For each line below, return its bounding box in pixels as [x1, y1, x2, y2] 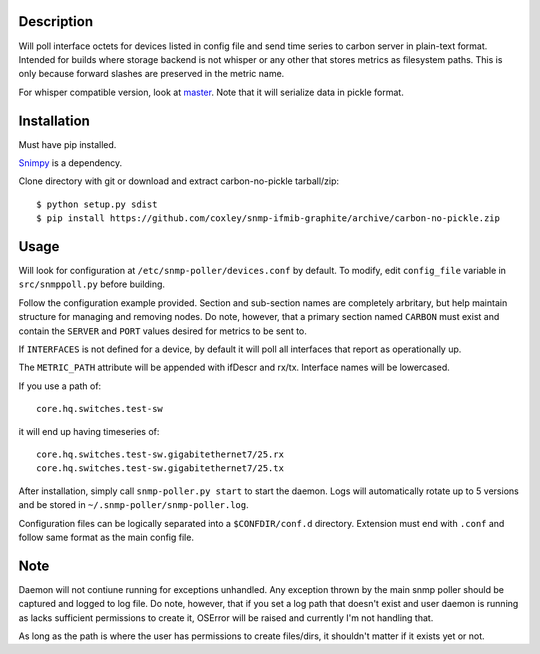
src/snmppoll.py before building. [18, 278, 165, 290]
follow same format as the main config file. [18, 531, 195, 543]
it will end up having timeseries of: [18, 425, 160, 437]
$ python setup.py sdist [36, 198, 158, 210]
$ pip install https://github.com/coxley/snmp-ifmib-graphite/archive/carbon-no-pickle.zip [36, 213, 500, 224]
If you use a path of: [18, 380, 102, 392]
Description [18, 13, 94, 30]
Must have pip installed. [18, 138, 117, 150]
